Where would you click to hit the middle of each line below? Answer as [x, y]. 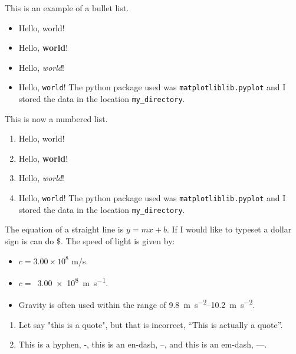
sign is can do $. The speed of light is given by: [90, 240]
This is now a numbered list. [56, 118]
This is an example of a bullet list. [67, 8]
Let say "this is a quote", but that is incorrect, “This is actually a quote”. [151, 324]
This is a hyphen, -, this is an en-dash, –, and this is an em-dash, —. [143, 344]
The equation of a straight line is [64, 229]
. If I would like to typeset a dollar [229, 229]
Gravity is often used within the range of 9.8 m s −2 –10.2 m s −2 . [137, 304]
